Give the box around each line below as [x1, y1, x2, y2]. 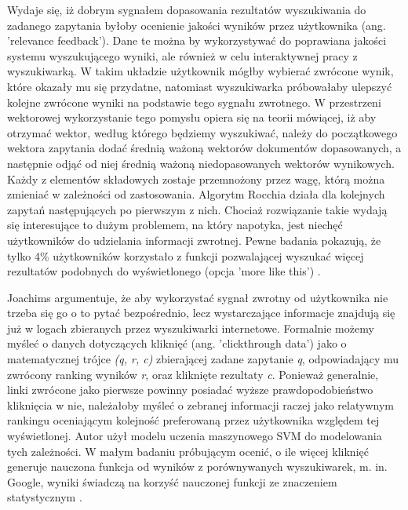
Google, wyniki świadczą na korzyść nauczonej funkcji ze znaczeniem [7, 473, 337, 490]
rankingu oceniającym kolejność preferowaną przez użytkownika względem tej [7, 412, 380, 428]
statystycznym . [7, 489, 82, 505]
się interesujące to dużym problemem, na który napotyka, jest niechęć [7, 217, 343, 233]
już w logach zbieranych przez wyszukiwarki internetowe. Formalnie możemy [7, 319, 374, 336]
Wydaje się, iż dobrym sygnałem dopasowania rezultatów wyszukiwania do [7, 2, 366, 17]
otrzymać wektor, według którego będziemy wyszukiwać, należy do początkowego [7, 124, 398, 140]
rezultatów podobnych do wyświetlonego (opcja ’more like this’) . [7, 263, 321, 279]
